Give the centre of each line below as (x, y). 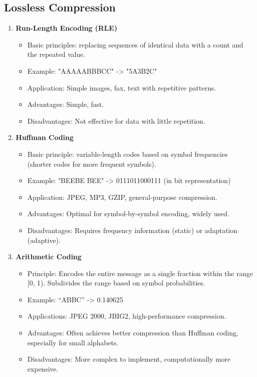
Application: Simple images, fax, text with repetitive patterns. (122, 87)
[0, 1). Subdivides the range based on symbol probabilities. (116, 283)
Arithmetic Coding (48, 257)
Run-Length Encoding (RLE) (66, 28)
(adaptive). (44, 240)
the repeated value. (56, 54)
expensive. (43, 368)
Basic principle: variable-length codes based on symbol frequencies (128, 154)
